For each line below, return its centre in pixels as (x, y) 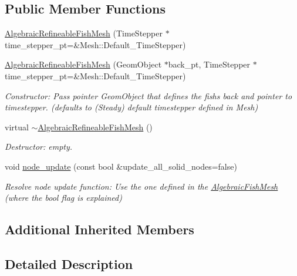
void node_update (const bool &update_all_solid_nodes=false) (121, 166)
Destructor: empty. (39, 147)
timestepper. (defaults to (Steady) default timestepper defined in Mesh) (131, 107)
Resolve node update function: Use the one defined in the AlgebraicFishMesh (141, 186)
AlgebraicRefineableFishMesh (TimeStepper (84, 33)
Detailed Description (69, 263)
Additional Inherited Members (99, 229)
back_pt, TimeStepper (209, 64)
